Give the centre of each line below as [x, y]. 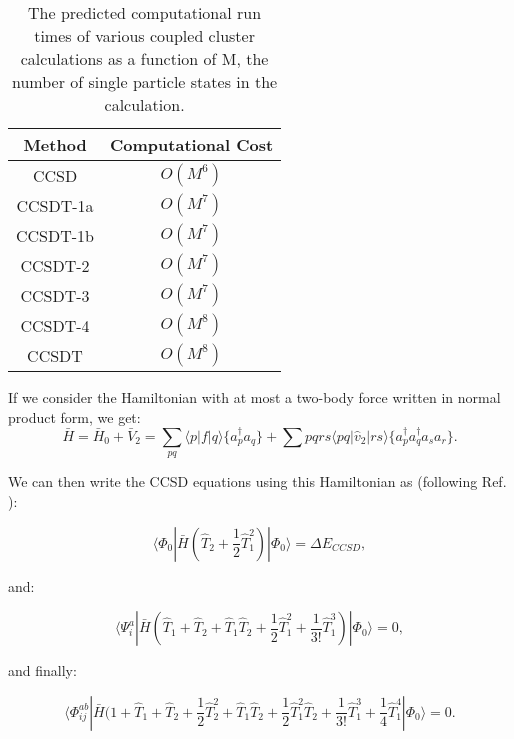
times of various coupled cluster [144, 35]
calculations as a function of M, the [144, 58]
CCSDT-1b [55, 235]
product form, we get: [74, 416]
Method [55, 144]
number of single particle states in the [144, 81]
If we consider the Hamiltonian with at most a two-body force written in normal [254, 397]
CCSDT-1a [55, 205]
